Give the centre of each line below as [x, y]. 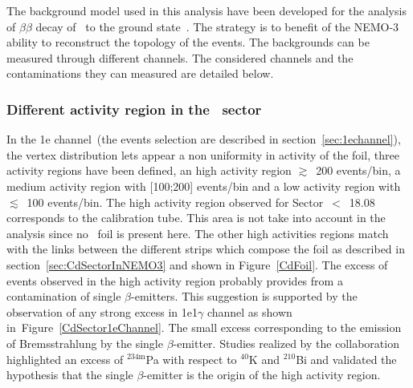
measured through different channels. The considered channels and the [180, 57]
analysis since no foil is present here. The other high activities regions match [198, 233]
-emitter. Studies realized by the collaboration [286, 343]
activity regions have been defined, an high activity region [149, 170]
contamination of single [64, 296]
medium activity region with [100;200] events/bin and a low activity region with [204, 186]
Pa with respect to [191, 359]
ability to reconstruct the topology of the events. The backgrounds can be [188, 42]
